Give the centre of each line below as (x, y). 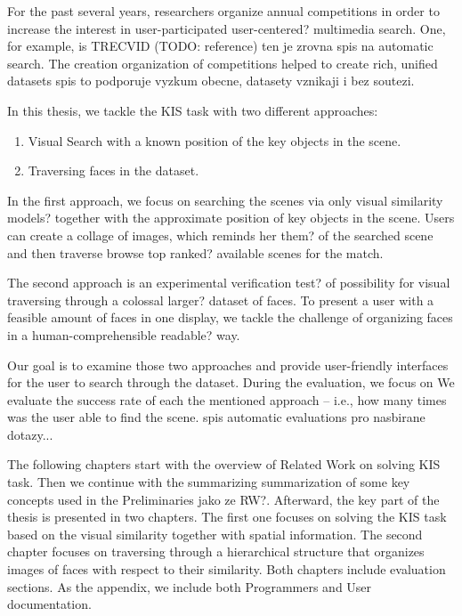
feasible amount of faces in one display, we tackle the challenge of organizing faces (230, 317)
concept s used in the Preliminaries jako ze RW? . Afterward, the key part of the (223, 499)
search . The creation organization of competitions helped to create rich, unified (223, 63)
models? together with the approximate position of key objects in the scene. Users (231, 218)
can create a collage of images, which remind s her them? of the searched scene (220, 235)
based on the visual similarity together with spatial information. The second (215, 534)
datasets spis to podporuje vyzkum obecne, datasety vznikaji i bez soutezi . (211, 81)
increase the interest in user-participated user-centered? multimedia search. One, (227, 28)
